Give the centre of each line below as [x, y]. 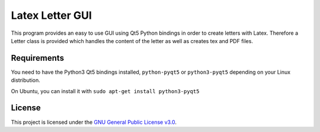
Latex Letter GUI [51, 15]
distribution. [26, 80]
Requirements [38, 58]
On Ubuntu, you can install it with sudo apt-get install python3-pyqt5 [105, 91]
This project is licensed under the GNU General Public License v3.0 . [94, 122]
